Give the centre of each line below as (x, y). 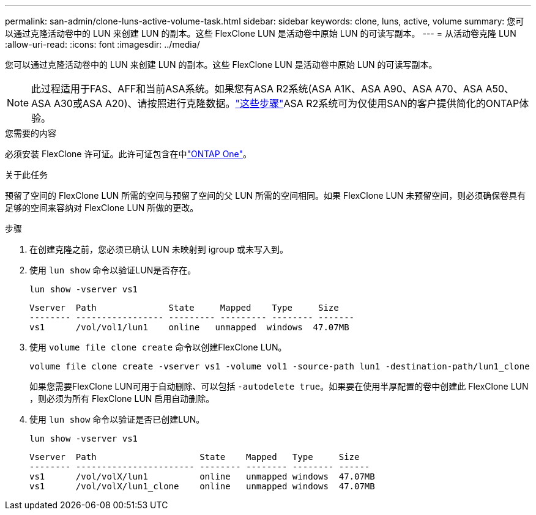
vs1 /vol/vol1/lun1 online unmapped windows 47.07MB (189, 327)
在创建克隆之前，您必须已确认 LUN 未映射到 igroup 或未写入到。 (159, 249)
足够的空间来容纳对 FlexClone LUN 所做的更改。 (102, 208)
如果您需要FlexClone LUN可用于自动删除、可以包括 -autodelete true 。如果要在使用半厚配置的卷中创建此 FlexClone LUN (279, 386)
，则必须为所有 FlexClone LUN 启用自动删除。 (122, 398)
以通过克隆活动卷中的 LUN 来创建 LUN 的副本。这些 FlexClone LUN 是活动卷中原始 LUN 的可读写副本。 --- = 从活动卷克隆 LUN (261, 33)
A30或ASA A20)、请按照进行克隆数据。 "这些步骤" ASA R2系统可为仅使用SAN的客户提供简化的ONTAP (286, 103)
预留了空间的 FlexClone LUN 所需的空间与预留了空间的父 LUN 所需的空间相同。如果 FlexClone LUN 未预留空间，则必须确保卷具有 (266, 195)
